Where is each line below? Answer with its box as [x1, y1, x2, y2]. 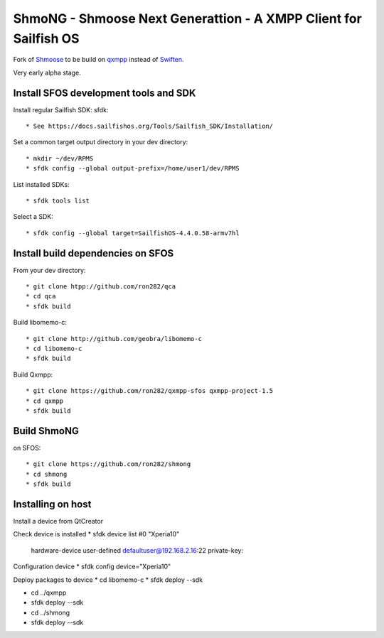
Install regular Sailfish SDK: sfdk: [13, 105, 109, 114]
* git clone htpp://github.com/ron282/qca [26, 283, 176, 291]
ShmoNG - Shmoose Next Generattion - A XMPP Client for [13, 11, 362, 26]
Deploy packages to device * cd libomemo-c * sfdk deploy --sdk [13, 575, 203, 584]
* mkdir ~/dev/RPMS [26, 154, 94, 163]
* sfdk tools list [26, 196, 90, 205]
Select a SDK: [13, 212, 53, 221]
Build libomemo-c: [13, 318, 68, 327]
